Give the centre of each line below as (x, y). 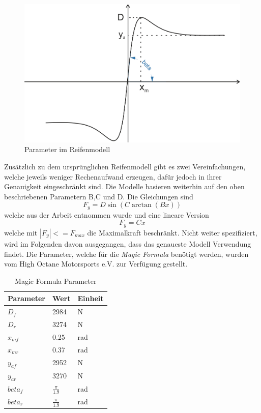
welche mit (21, 232)
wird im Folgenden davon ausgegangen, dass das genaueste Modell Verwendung (128, 243)
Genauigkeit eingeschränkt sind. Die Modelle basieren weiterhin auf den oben (124, 186)
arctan (141, 205)
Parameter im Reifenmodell (67, 149)
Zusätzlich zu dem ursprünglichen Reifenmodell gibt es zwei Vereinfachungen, (125, 167)
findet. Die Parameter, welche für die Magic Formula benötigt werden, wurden (126, 254)
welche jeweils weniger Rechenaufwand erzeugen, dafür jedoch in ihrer (113, 176)
